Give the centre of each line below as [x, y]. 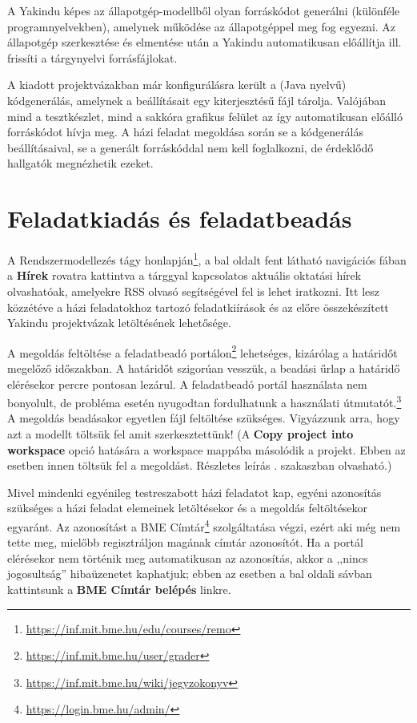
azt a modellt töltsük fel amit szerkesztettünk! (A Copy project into [180, 433]
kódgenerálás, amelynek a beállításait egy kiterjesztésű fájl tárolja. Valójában [196, 100]
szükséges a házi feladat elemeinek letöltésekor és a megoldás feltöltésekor [188, 508]
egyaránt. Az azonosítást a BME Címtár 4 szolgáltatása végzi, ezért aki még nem [204, 525]
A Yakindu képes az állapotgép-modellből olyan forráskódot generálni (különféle [204, 10]
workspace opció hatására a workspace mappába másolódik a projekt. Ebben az [206, 449]
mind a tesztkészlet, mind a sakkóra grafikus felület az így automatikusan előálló [205, 116]
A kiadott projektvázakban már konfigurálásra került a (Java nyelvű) [177, 85]
